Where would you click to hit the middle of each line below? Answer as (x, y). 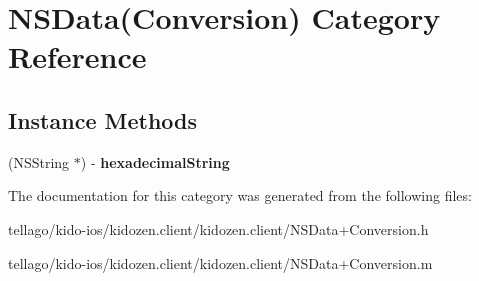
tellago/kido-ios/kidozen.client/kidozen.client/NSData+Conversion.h (218, 228)
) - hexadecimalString (155, 161)
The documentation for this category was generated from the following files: (240, 195)
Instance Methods (102, 119)
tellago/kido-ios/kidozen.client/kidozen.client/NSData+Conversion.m (220, 262)
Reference (77, 56)
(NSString (39, 161)
